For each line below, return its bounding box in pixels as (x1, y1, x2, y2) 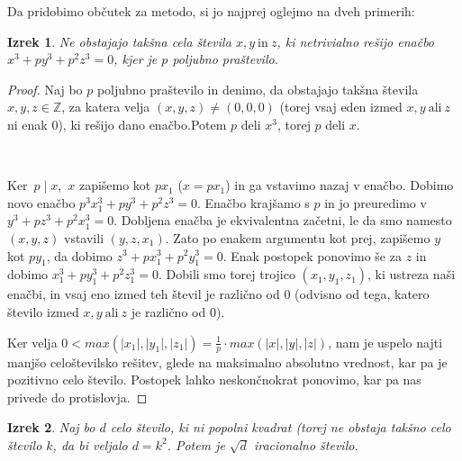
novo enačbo (7, 193, 76, 212)
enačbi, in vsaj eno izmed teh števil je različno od (7, 285, 280, 303)
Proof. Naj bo (7, 79, 83, 98)
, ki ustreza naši (367, 265, 456, 284)
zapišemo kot (78, 176, 151, 194)
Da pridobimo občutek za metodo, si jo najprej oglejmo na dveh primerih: (7, 2, 415, 20)
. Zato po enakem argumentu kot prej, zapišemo (165, 228, 430, 247)
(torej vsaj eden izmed (279, 97, 403, 116)
